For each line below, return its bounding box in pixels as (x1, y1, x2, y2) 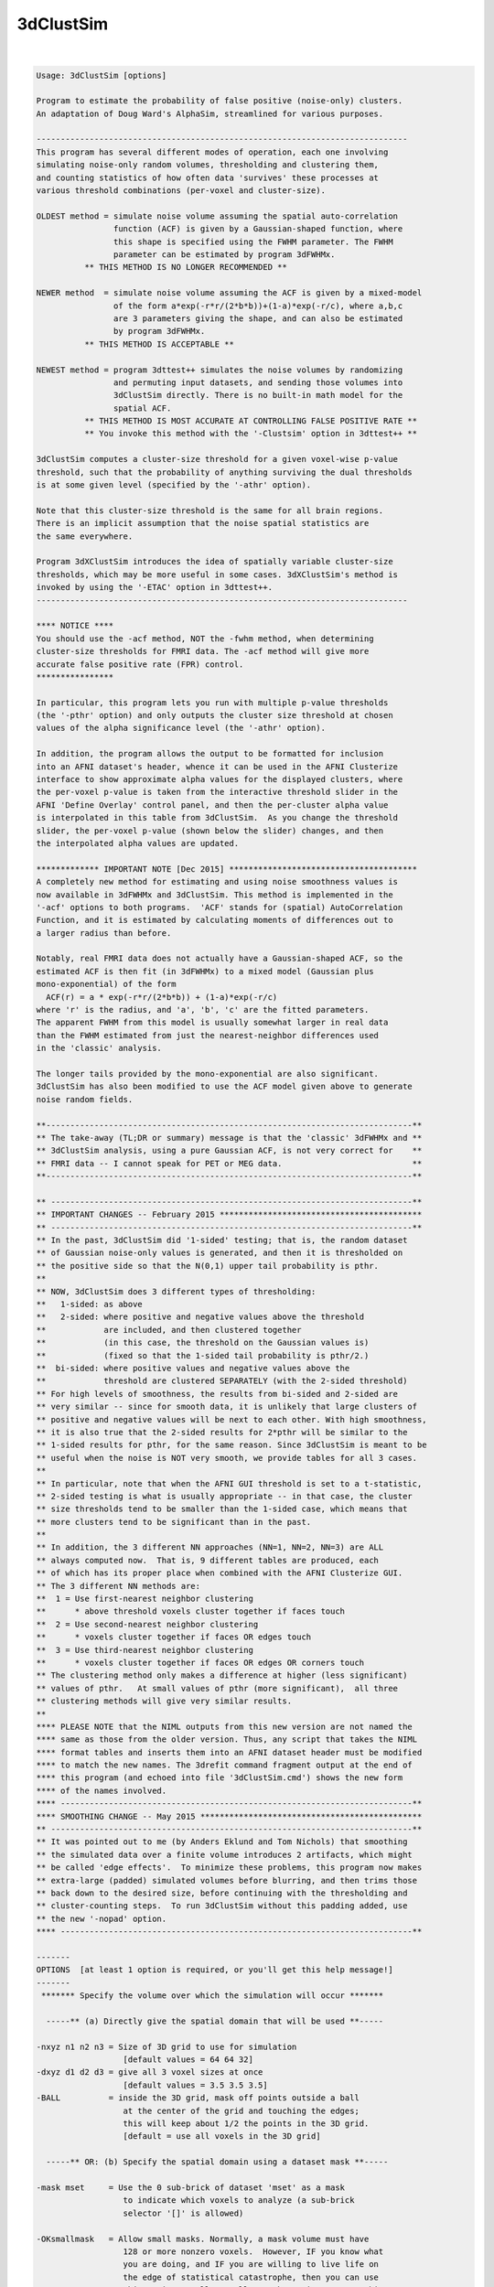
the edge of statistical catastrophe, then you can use (123, 2271, 380, 2282)
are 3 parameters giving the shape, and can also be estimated (113, 313, 403, 324)
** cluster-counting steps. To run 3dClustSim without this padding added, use (36, 1901, 408, 1911)
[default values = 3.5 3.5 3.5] (123, 2079, 269, 2090)
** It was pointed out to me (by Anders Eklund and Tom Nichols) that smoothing (36, 1837, 408, 1847)
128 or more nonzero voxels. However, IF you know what (123, 2246, 384, 2257)
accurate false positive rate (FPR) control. (36, 659, 244, 670)
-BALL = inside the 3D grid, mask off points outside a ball (36, 2093, 360, 2103)
